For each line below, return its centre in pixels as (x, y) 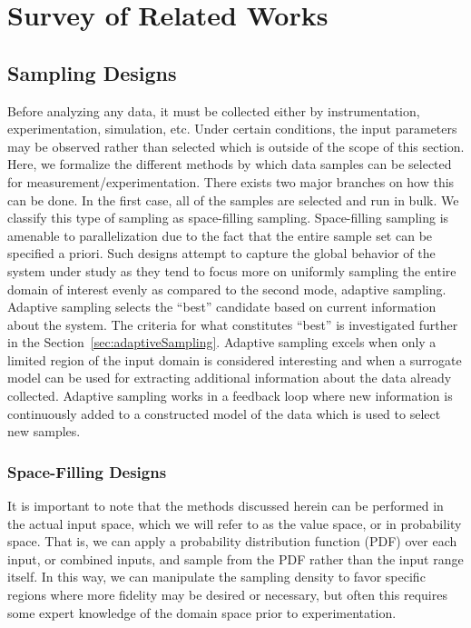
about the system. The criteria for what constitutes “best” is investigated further (233, 324)
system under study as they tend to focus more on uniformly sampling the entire (232, 270)
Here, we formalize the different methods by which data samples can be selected (230, 164)
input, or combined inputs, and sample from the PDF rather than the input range (235, 558)
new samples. (44, 431)
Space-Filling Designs (87, 471)
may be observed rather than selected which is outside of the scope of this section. (236, 146)
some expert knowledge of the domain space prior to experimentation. (202, 612)
